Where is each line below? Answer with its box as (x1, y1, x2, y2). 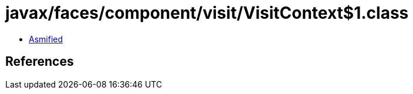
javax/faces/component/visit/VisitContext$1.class (5, 3, 409, 23)
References (5, 54, 74, 69)
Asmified (29, 33, 63, 44)
